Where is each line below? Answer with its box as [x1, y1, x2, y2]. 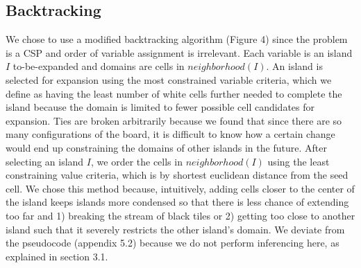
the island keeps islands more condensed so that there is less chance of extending [6, 195, 349, 209]
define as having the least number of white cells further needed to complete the [6, 86, 342, 100]
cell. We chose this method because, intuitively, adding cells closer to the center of [6, 181, 355, 195]
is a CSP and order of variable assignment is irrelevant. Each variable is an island [6, 45, 353, 60]
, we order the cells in [91, 154, 183, 168]
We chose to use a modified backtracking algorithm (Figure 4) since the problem [6, 32, 348, 46]
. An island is [266, 59, 323, 73]
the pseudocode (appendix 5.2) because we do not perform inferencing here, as [6, 235, 339, 250]
